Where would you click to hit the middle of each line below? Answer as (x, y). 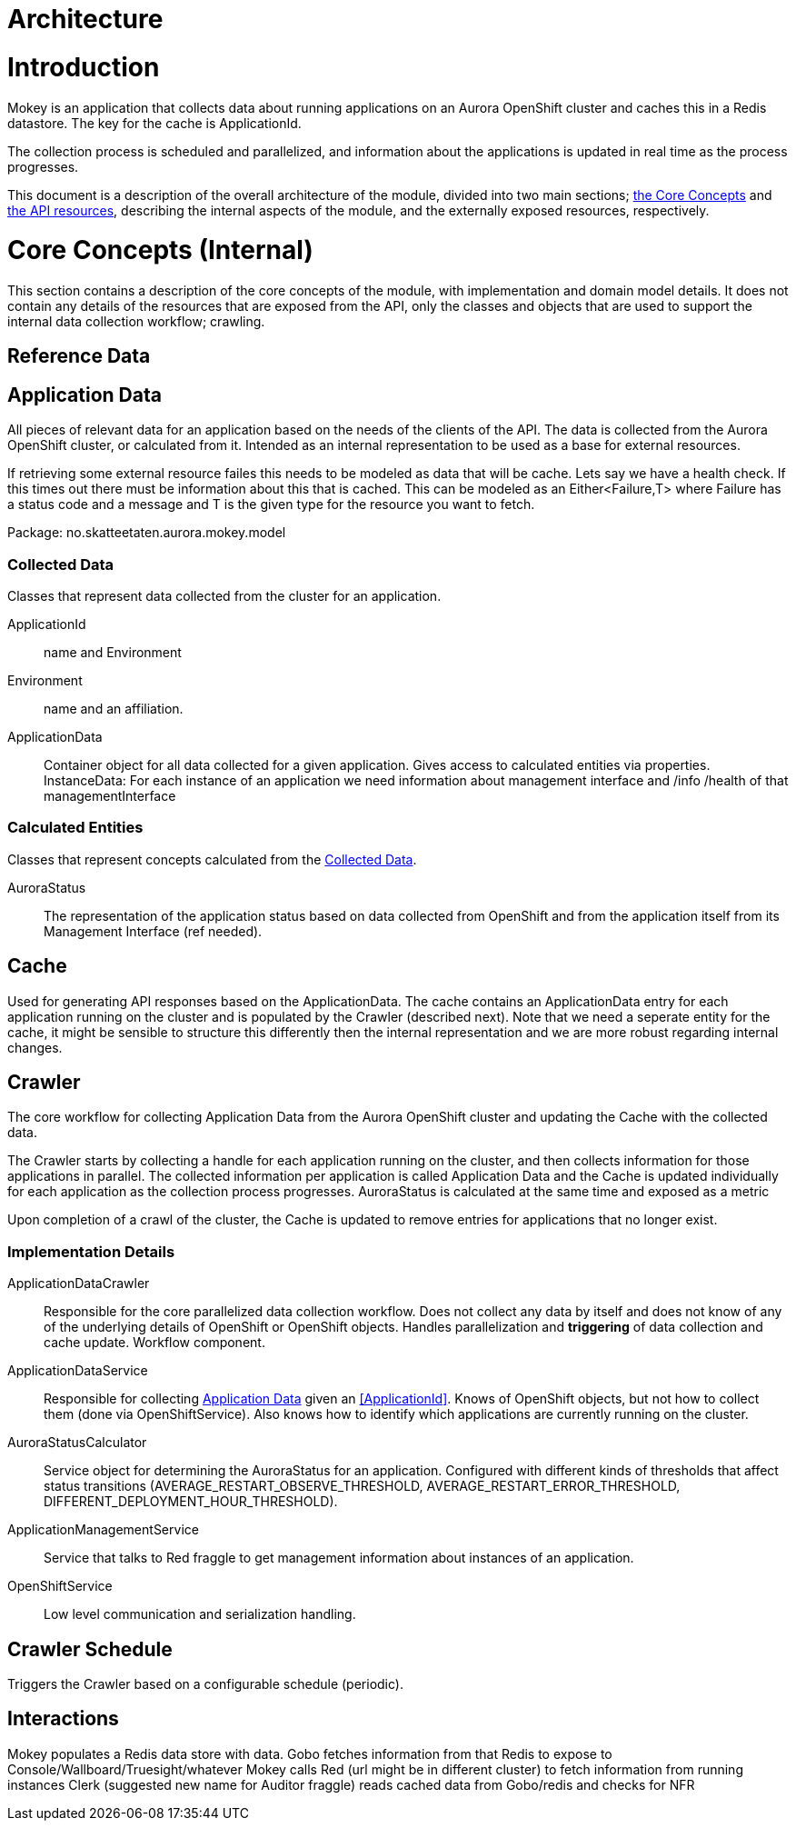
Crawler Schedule (90, 1649)
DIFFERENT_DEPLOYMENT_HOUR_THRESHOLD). (191, 1502)
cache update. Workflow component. (154, 1343)
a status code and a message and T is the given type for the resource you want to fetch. (271, 504)
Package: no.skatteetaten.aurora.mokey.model (147, 533)
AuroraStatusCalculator (77, 1443)
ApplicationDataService (78, 1371)
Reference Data (79, 356)
